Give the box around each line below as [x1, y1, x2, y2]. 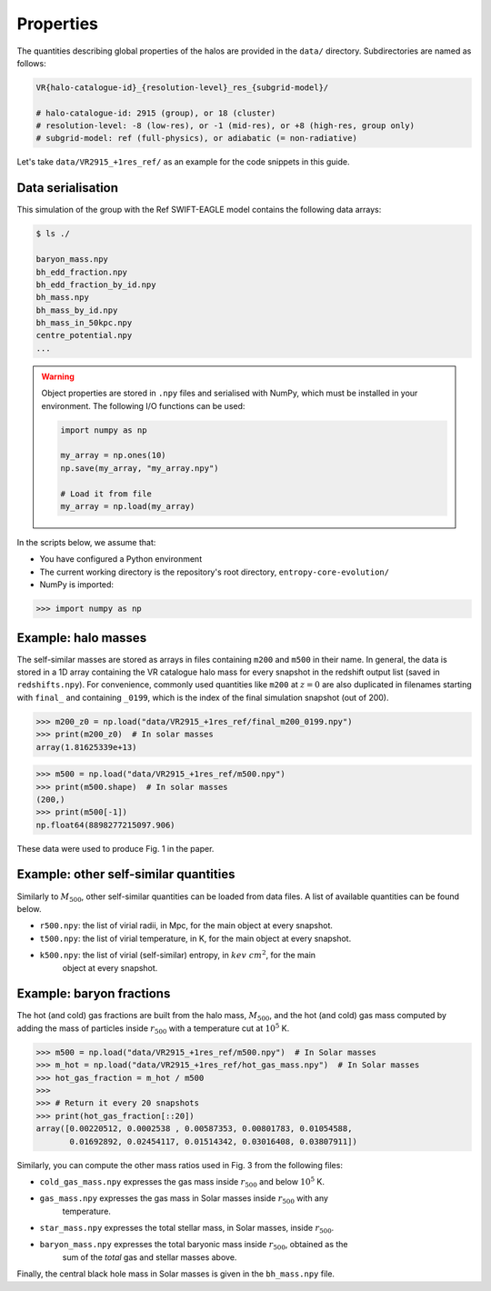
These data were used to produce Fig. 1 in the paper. [16, 843, 215, 854]
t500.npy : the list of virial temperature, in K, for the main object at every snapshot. [39, 933, 352, 944]
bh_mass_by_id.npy [35, 305, 118, 315]
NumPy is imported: [39, 579, 114, 590]
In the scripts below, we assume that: [16, 536, 156, 547]
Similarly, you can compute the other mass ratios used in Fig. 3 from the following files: [16, 1159, 343, 1170]
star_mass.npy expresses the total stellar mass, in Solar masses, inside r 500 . [39, 1223, 335, 1236]
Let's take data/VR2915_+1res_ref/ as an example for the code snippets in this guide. [16, 156, 350, 167]
